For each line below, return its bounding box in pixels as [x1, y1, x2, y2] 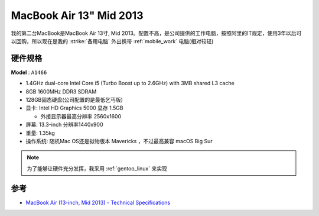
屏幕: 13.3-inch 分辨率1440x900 [25, 121, 103, 128]
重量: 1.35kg [25, 129, 56, 136]
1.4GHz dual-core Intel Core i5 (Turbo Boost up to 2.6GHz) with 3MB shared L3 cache [25, 80, 235, 87]
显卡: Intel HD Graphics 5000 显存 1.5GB [25, 104, 123, 112]
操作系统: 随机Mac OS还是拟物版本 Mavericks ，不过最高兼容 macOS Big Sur [25, 137, 213, 144]
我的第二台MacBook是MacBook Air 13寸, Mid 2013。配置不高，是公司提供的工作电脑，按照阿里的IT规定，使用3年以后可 [11, 30, 302, 37]
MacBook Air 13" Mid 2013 [11, 9, 144, 22]
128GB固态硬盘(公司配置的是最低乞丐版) [25, 96, 123, 104]
